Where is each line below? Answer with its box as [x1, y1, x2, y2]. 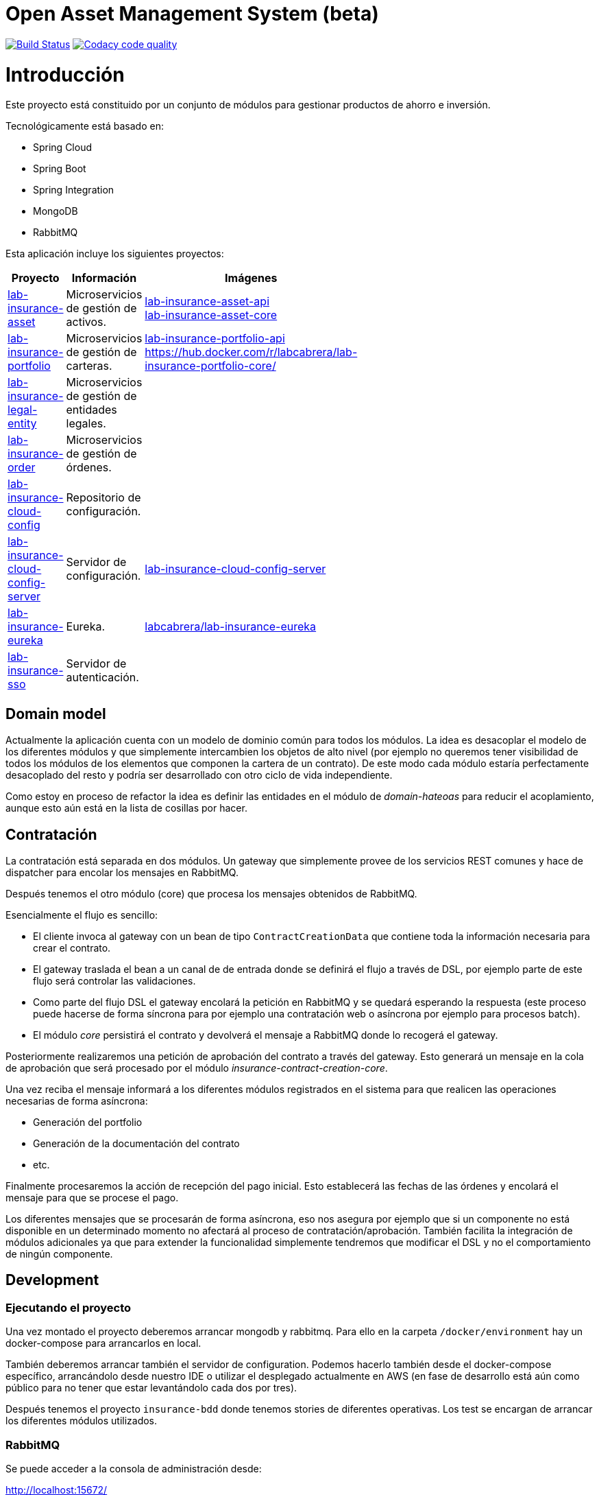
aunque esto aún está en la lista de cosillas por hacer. [5, 802, 247, 814]
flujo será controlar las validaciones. [33, 974, 196, 987]
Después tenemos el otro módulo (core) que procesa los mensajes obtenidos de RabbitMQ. [5, 887, 417, 899]
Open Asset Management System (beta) [5, 2, 379, 25]
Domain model [5, 705, 106, 722]
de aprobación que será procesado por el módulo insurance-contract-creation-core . [5, 1061, 388, 1074]
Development [5, 1271, 99, 1289]
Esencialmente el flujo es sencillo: [5, 908, 158, 921]
